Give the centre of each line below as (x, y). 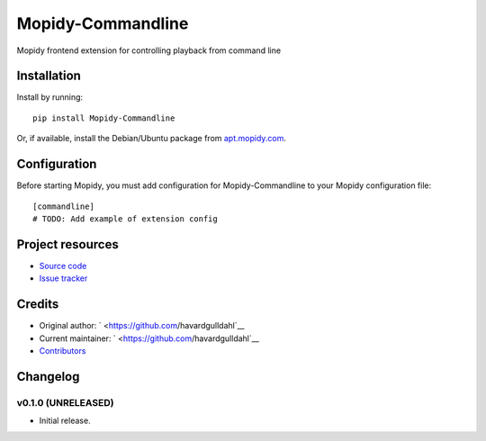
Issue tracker (63, 278)
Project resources (67, 244)
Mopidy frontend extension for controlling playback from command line (149, 50)
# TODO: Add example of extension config (125, 219)
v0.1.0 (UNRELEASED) (65, 402)
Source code (63, 265)
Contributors (63, 350)
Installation (49, 76)
